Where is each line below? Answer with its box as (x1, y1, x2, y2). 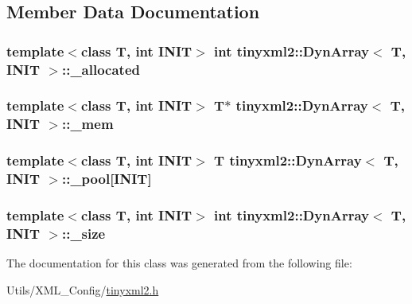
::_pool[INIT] (61, 169, 152, 189)
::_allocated (61, 59, 141, 79)
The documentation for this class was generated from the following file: (6, 255, 352, 271)
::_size (61, 223, 106, 243)
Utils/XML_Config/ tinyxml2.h (6, 281, 159, 298)
